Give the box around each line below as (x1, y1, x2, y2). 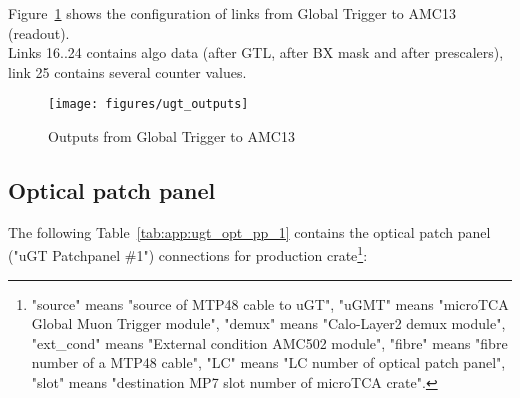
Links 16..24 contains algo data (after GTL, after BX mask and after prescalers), (8, 42, 504, 63)
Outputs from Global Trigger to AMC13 (48, 126, 295, 147)
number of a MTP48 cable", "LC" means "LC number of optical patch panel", (31, 352, 506, 373)
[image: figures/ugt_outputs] (48, 97, 249, 112)
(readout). (8, 22, 70, 43)
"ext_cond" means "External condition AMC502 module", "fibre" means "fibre (31, 332, 508, 353)
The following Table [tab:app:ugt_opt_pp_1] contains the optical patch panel (8, 221, 491, 242)
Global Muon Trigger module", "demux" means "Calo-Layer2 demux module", (31, 313, 506, 334)
